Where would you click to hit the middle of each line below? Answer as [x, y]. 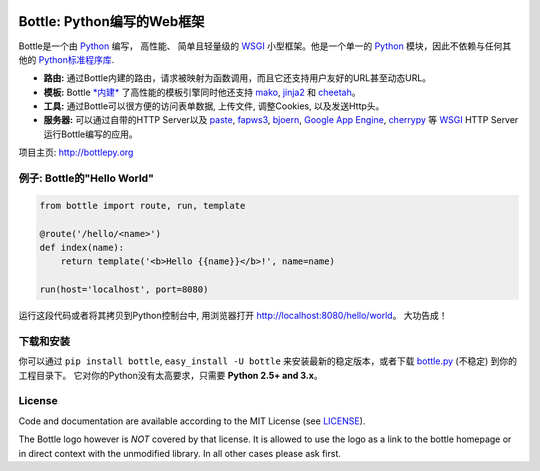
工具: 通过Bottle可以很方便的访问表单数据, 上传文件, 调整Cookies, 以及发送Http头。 [214, 106]
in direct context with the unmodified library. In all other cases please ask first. [180, 453]
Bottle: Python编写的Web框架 [111, 21]
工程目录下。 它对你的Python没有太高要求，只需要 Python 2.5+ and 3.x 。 [171, 375]
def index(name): [82, 247]
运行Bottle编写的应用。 [91, 134]
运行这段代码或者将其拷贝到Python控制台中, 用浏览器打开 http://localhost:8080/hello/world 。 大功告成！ [233, 316]
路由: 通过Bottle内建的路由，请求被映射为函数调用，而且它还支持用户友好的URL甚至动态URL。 [237, 78]
